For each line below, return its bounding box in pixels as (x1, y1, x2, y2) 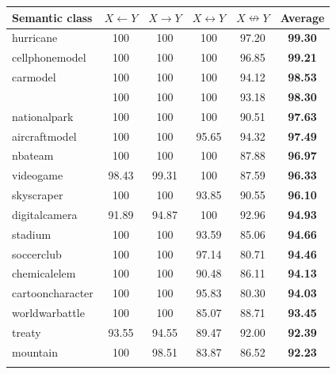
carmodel (12, 69, 56, 85)
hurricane (12, 29, 58, 46)
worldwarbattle (12, 304, 85, 321)
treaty (12, 324, 41, 340)
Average (280, 9, 325, 25)
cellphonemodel (12, 49, 86, 66)
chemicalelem (12, 265, 76, 281)
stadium (12, 225, 52, 242)
